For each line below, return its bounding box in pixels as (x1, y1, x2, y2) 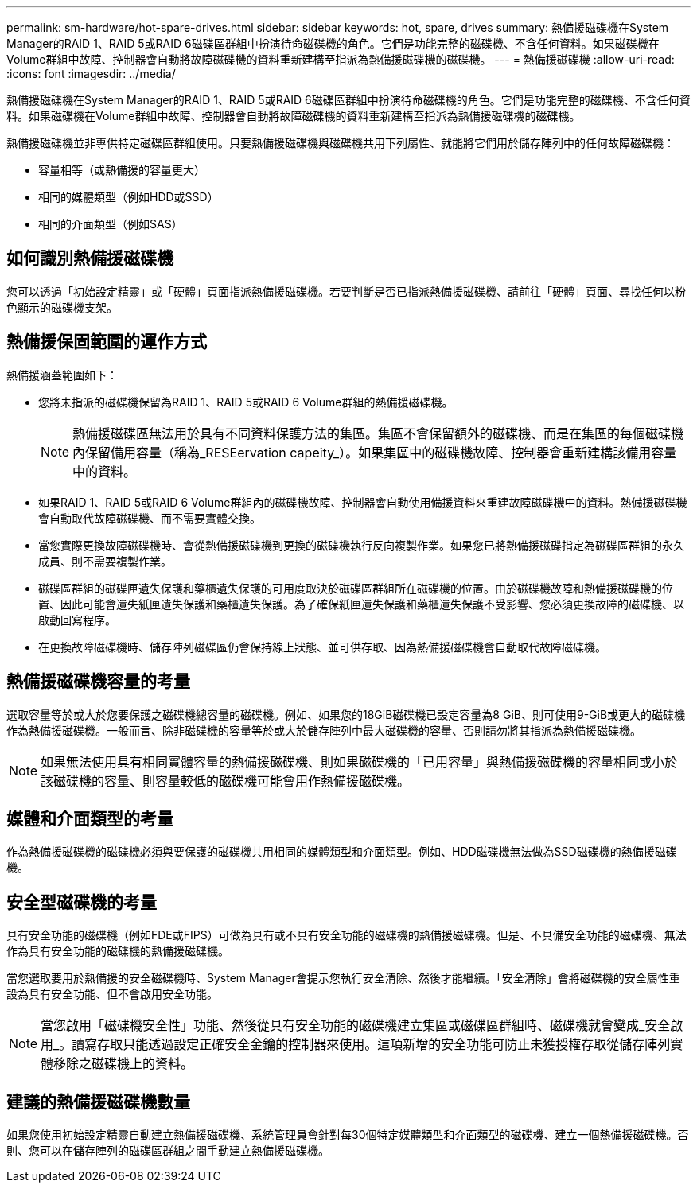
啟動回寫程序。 (38, 612, 116, 627)
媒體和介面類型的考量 (6, 808, 173, 829)
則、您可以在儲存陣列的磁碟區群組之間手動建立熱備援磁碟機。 (6, 1144, 329, 1158)
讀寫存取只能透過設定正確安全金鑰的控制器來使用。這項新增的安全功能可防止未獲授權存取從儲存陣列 (72, 1036, 671, 1053)
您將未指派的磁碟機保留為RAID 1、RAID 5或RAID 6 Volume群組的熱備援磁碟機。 (38, 394, 454, 409)
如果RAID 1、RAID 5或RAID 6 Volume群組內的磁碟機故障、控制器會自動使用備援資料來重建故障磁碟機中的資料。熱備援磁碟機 (38, 495, 687, 509)
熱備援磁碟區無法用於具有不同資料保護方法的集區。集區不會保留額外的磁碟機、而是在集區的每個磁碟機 (72, 425, 684, 441)
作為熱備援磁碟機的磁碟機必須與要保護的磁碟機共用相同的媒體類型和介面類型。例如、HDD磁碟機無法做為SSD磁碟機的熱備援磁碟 (6, 845, 677, 859)
